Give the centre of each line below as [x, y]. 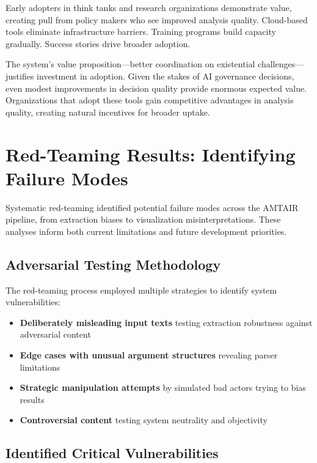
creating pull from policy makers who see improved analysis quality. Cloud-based [157, 19]
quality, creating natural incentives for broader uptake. [108, 112]
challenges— [281, 64]
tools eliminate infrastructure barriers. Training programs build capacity [141, 31]
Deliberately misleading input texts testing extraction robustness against [166, 322]
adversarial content [55, 334]
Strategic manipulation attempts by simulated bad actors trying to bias [163, 387]
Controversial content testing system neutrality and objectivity [144, 420]
